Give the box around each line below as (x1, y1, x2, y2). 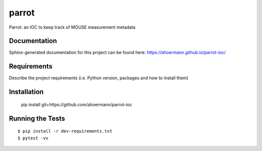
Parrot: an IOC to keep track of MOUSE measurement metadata (9, 24, 136, 30)
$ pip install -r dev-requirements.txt (17, 129, 113, 134)
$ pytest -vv (17, 135, 49, 141)
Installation (9, 88, 44, 96)
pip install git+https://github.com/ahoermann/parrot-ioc (21, 101, 132, 107)
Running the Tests (9, 114, 65, 122)
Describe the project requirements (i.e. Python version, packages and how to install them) (9, 75, 189, 81)
